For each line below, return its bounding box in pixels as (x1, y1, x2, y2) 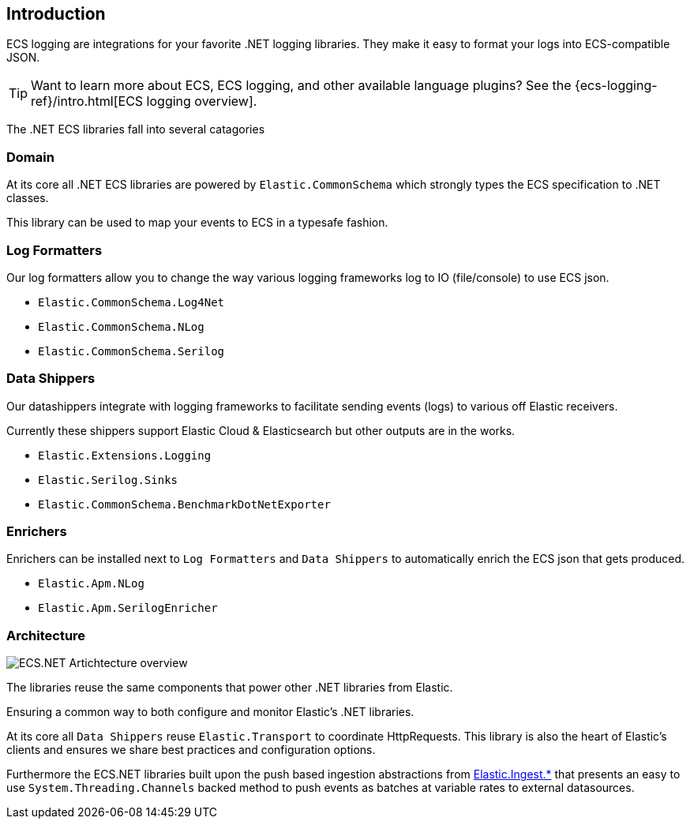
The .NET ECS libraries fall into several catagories (6, 122, 265, 137)
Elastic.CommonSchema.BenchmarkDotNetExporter (38, 497, 331, 511)
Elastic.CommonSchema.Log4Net (38, 295, 225, 309)
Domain (6, 148, 54, 165)
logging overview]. (146, 93, 257, 110)
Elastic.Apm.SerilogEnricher (38, 602, 218, 615)
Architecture (6, 627, 86, 643)
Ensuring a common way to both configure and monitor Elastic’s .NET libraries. (6, 705, 414, 719)
